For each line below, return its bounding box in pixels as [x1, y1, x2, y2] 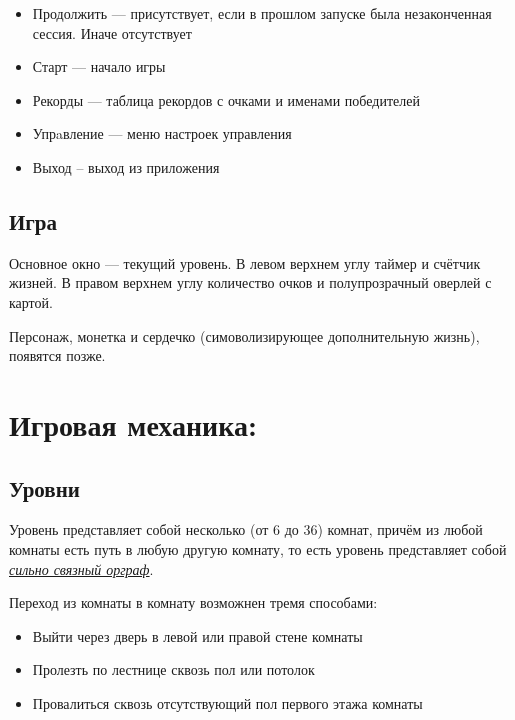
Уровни [9, 472, 80, 503]
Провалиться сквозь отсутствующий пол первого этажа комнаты [32, 692, 423, 713]
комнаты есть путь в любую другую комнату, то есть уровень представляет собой [9, 538, 507, 559]
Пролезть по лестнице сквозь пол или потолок [32, 659, 315, 680]
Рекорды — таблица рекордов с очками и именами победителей [32, 89, 420, 110]
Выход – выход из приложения [32, 156, 220, 177]
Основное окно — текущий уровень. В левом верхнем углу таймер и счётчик [9, 252, 481, 273]
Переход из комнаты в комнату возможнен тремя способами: [9, 592, 378, 613]
